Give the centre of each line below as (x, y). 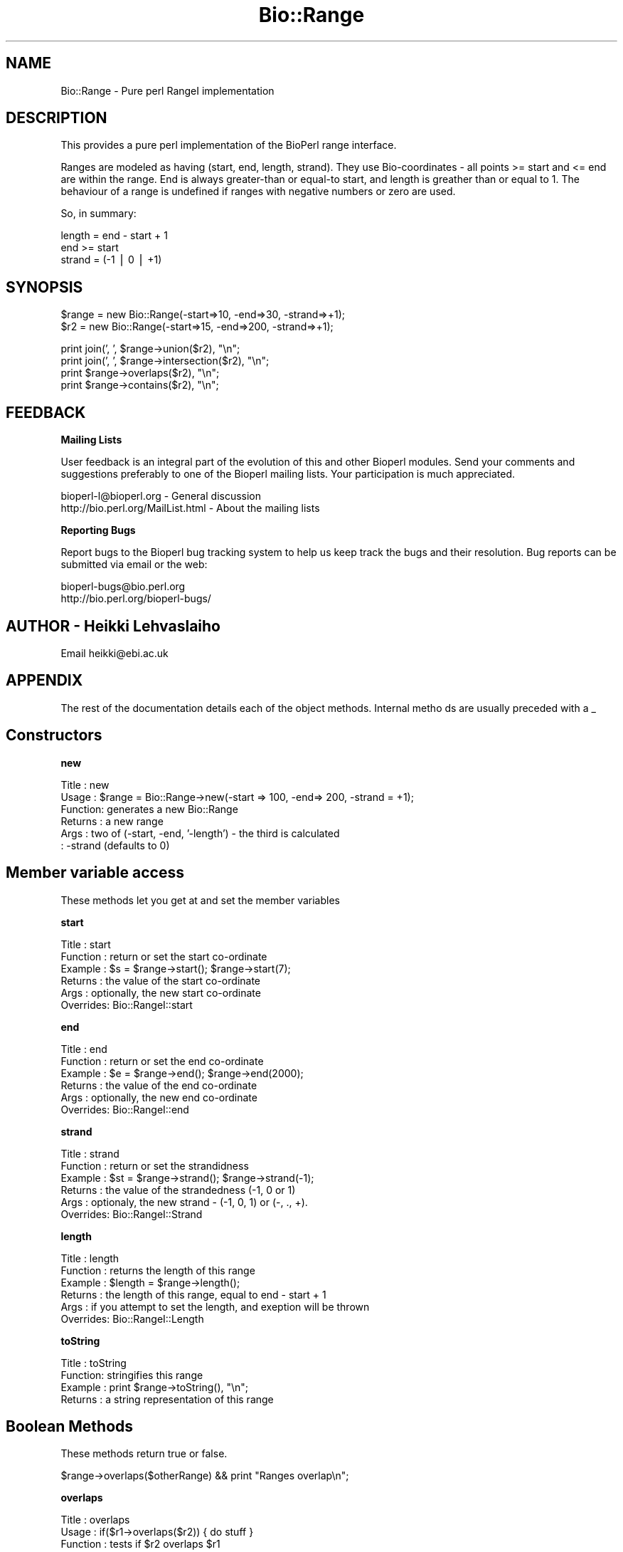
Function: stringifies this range (132, 1375)
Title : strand (90, 1153)
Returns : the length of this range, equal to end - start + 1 (193, 1294)
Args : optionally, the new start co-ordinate (161, 992)
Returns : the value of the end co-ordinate (159, 1085)
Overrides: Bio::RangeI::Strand (132, 1214)
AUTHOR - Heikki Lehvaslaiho (113, 626)
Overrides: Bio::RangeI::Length (132, 1318)
